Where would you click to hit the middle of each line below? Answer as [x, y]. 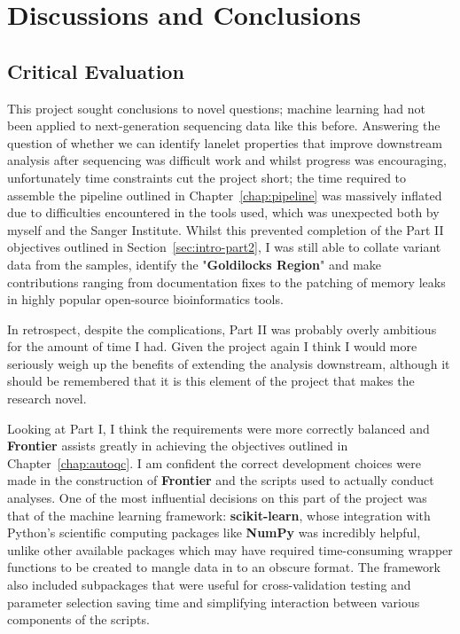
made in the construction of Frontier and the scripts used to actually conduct [221, 480]
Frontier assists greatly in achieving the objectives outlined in [178, 446]
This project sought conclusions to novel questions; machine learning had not [216, 108]
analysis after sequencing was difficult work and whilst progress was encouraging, [227, 160]
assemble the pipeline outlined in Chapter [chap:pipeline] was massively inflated [225, 195]
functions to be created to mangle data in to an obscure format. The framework [224, 567]
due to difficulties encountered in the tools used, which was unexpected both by [223, 212]
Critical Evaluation [96, 70]
